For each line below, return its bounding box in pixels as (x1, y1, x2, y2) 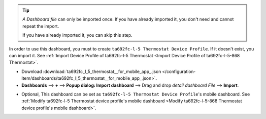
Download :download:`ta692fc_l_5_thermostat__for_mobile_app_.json (21, 69, 161, 74)
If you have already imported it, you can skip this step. (22, 32, 133, 38)
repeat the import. (22, 23, 59, 29)
